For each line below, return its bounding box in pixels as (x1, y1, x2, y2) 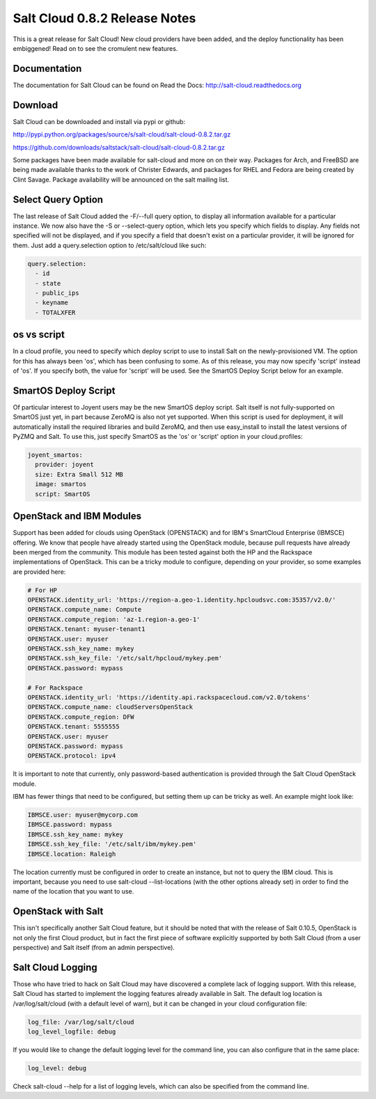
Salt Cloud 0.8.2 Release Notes (13, 10, 196, 26)
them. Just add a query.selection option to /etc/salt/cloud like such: (13, 241, 207, 249)
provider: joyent (35, 460, 94, 469)
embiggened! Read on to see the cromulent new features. (13, 44, 178, 52)
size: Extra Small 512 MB (35, 470, 123, 478)
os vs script (13, 329, 65, 341)
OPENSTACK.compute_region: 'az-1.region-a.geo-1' (27, 615, 201, 623)
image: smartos (35, 481, 87, 488)
